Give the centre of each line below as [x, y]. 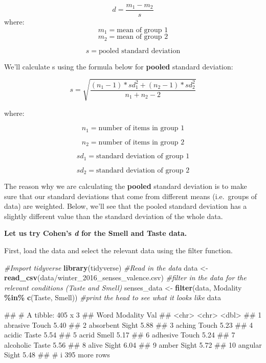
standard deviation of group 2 [143, 170]
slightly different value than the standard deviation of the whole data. [114, 216]
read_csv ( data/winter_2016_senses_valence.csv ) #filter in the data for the [125, 277]
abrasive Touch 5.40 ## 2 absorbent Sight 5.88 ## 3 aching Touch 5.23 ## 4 [129, 324]
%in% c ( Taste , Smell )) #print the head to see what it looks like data [113, 297]
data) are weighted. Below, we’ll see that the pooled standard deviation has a [126, 206]
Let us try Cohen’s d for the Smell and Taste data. [96, 233]
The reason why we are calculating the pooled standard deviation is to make [126, 186]
